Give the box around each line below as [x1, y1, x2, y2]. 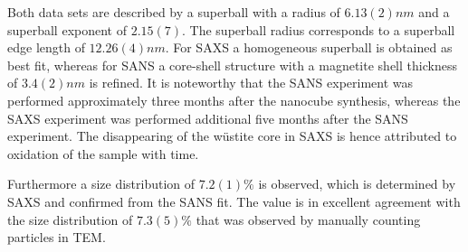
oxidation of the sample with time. [7, 144, 199, 163]
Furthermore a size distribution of [7, 174, 196, 193]
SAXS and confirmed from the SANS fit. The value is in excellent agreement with [7, 191, 461, 210]
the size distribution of [7, 210, 133, 229]
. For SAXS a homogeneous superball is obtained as [165, 38, 453, 57]
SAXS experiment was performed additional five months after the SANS [7, 108, 408, 127]
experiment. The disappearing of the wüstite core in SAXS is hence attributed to [7, 126, 457, 145]
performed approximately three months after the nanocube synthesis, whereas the [7, 90, 461, 109]
